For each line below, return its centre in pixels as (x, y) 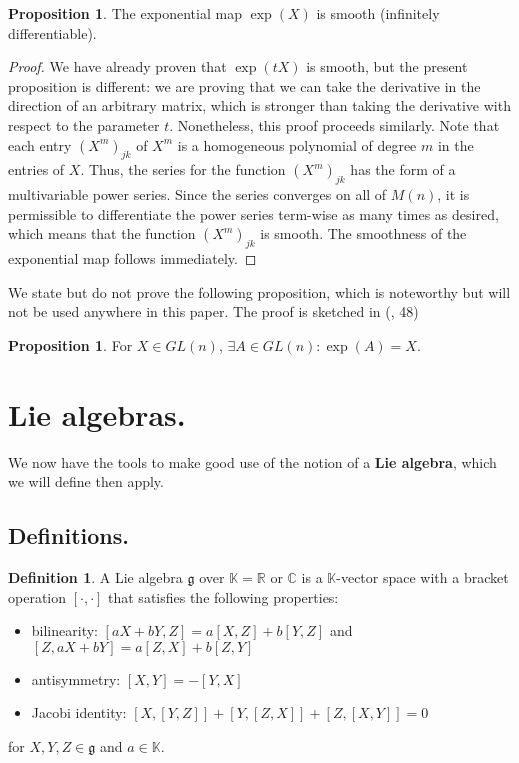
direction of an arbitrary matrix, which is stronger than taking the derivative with (259, 105)
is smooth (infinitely (378, 13)
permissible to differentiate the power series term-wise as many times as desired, (253, 213)
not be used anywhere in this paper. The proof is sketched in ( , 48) (213, 311)
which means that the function (102, 233)
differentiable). (52, 32)
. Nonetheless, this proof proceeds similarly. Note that (334, 124)
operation (37, 596)
